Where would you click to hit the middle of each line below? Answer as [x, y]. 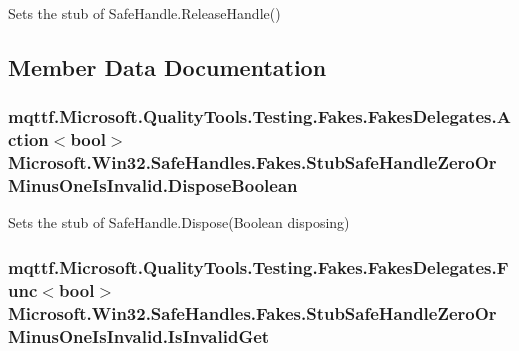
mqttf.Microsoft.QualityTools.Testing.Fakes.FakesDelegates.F [258, 266]
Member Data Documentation [167, 66]
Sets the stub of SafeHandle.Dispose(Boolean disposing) [179, 222]
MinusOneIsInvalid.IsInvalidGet [139, 335]
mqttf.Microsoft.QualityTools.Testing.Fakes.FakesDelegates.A [259, 116]
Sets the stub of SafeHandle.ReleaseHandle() [144, 13]
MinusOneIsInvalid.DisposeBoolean [153, 185]
